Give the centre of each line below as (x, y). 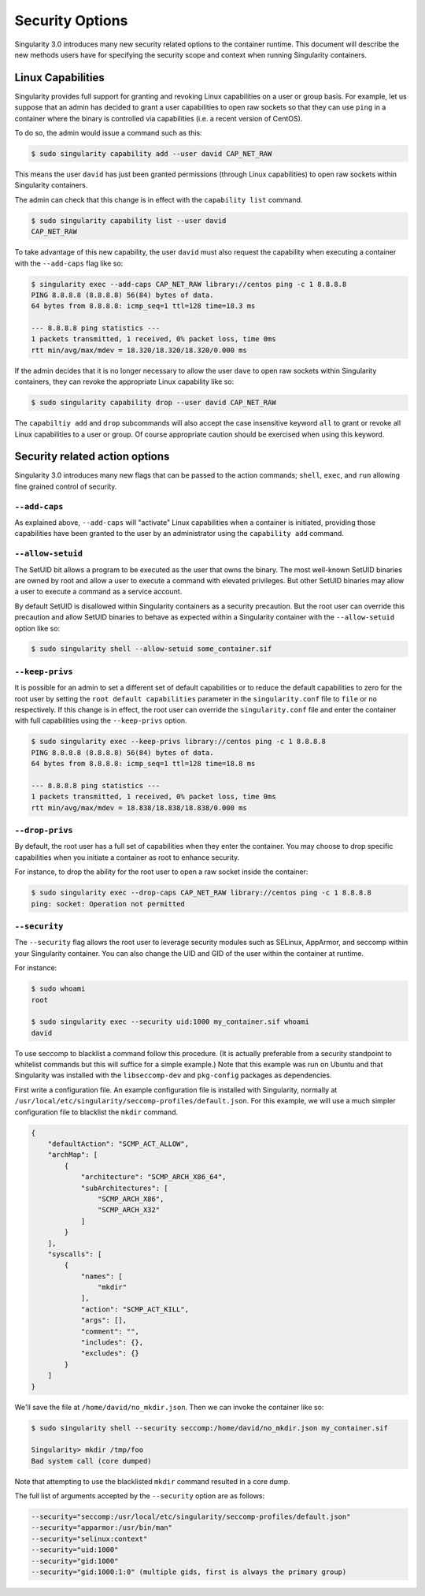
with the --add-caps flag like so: (69, 263)
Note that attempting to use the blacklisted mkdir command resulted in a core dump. (152, 1481)
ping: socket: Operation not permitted (108, 904)
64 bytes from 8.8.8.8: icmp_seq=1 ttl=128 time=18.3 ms (143, 306)
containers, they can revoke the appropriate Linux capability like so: (124, 381)
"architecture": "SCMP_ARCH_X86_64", (153, 1177)
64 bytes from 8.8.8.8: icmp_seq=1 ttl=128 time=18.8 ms (143, 764)
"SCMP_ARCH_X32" (129, 1210)
